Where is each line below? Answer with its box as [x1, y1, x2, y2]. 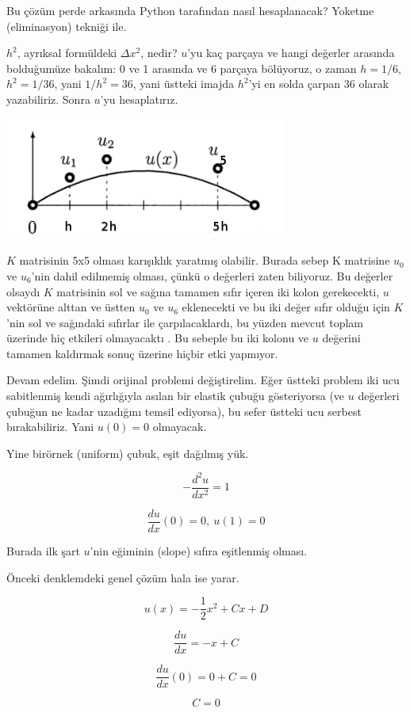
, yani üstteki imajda [132, 75, 235, 92]
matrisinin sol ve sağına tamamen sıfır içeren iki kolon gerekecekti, [56, 283, 380, 299]
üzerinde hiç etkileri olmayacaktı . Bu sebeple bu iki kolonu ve [6, 330, 309, 346]
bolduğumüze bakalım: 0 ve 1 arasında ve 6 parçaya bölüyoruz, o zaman [6, 59, 357, 76]
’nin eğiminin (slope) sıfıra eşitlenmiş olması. [90, 543, 308, 559]
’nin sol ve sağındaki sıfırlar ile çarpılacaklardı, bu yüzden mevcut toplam [6, 314, 363, 330]
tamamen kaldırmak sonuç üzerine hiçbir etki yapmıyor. [6, 345, 278, 361]
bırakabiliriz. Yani [6, 418, 94, 435]
